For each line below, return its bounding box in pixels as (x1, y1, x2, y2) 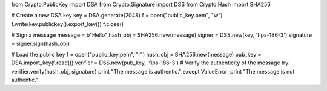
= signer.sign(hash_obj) (11, 40, 70, 47)
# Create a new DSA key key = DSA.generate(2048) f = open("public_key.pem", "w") (11, 12, 223, 19)
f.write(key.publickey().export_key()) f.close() (11, 20, 124, 27)
